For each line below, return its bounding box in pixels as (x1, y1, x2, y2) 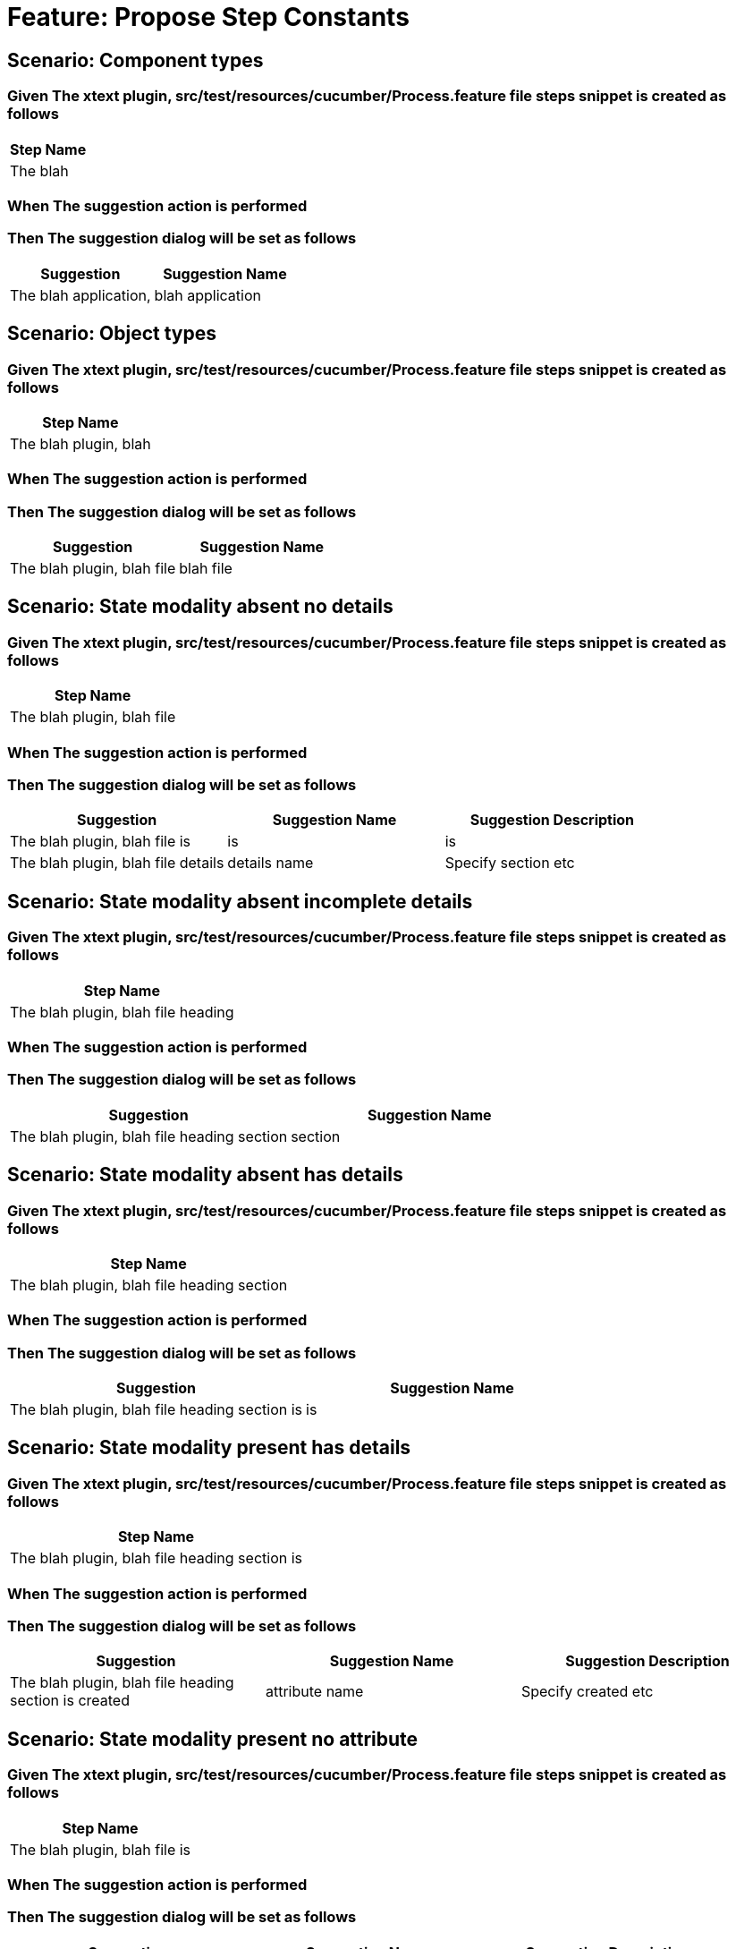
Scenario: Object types (7, 322, 217, 345)
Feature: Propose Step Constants (7, 2, 410, 32)
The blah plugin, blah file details (10, 854, 224, 872)
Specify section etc (444, 854, 575, 872)
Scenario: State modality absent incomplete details (7, 889, 473, 913)
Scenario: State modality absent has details (7, 1163, 403, 1187)
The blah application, (10, 285, 151, 304)
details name (227, 854, 314, 872)
